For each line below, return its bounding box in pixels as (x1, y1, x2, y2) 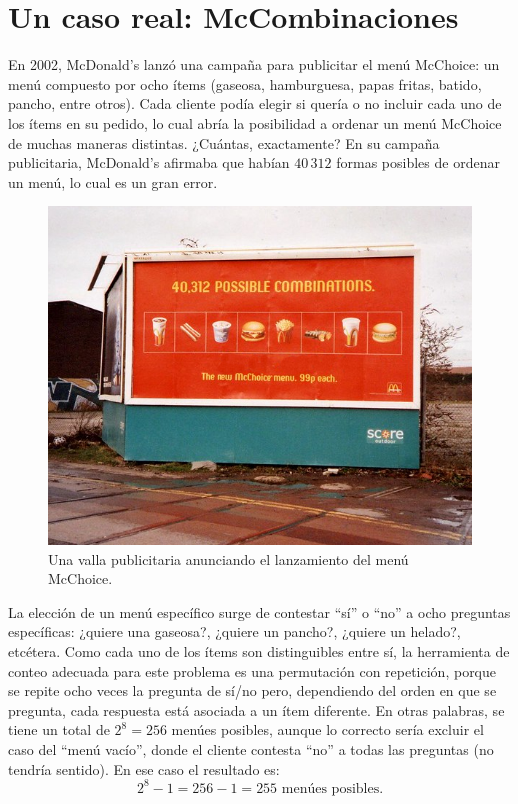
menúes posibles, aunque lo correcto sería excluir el (171, 719, 484, 740)
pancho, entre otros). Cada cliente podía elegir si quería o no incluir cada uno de (8, 93, 502, 114)
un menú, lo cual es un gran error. (8, 171, 218, 192)
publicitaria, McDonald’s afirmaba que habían (8, 152, 290, 173)
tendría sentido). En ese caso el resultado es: (8, 758, 280, 779)
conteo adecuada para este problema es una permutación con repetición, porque (8, 660, 497, 681)
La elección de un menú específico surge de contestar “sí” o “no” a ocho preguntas (8, 601, 511, 622)
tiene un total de (8, 719, 110, 740)
